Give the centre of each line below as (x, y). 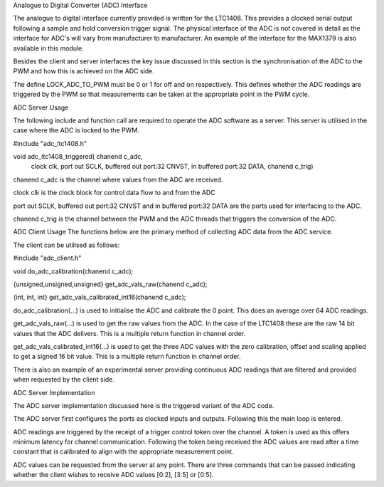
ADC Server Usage (41, 108)
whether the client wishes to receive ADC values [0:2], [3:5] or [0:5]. (113, 475)
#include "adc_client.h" (47, 258)
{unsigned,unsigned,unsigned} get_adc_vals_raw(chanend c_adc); (110, 284)
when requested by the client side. (64, 379)
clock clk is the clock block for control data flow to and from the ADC (114, 193)
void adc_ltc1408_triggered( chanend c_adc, (78, 157)
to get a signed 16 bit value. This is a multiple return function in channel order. (127, 357)
